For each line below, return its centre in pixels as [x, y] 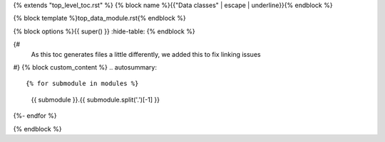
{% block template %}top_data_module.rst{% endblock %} [99, 18]
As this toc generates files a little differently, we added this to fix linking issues [146, 54]
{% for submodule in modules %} [82, 84]
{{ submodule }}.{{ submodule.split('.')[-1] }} [96, 99]
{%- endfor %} [35, 116]
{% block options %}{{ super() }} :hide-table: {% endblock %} [104, 31]
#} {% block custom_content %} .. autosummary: [85, 67]
